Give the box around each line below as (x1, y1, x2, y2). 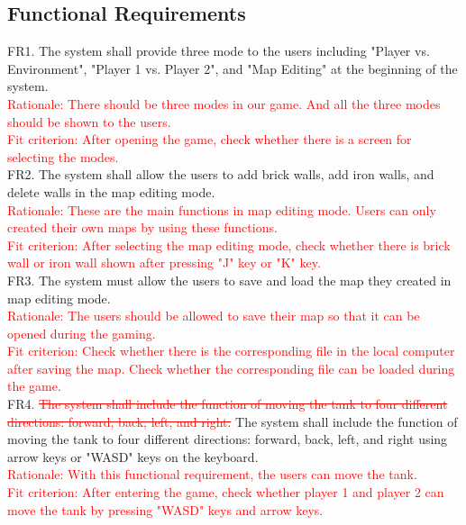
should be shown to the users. (7, 112, 171, 131)
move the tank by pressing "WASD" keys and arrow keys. (7, 500, 324, 519)
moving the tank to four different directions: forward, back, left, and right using (7, 430, 448, 448)
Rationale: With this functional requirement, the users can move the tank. (7, 465, 417, 484)
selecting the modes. (7, 147, 119, 166)
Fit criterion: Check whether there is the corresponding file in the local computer (7, 341, 455, 360)
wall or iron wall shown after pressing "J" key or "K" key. (7, 253, 321, 272)
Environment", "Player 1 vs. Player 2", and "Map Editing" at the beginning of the (7, 59, 458, 77)
